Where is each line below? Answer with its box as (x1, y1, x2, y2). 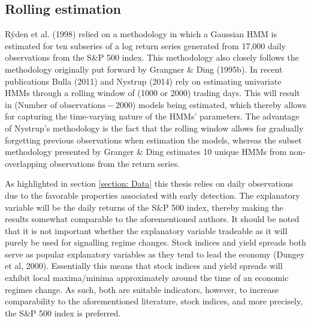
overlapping (5, 157, 47, 169)
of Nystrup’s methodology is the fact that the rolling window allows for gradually (5, 121, 304, 134)
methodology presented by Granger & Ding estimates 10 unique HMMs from (5, 145, 287, 158)
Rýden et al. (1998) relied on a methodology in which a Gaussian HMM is (5, 28, 277, 40)
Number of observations (17, 101, 105, 110)
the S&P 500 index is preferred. (5, 306, 121, 319)
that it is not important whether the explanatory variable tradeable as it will (5, 224, 288, 237)
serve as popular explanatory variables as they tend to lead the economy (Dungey (5, 247, 305, 260)
